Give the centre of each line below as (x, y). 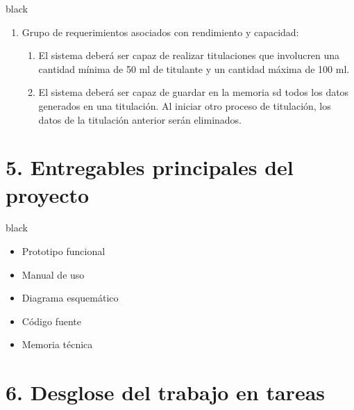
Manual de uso (53, 274)
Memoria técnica (57, 344)
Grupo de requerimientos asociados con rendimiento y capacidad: (160, 32)
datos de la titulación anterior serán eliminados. (140, 119)
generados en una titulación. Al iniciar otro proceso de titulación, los (185, 105)
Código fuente (51, 321)
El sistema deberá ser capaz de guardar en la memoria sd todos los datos (194, 92)
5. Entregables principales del (150, 167)
